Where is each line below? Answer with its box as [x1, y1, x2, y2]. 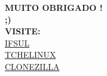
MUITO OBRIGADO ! [5, 1, 103, 13]
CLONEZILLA [5, 60, 60, 72]
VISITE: [5, 25, 41, 37]
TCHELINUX [5, 48, 56, 61]
